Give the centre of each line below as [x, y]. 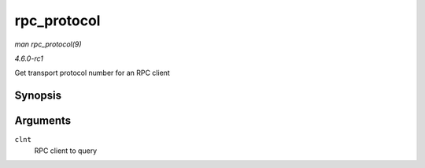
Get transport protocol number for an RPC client [92, 73]
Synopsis [38, 96]
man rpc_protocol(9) [48, 44]
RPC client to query [66, 151]
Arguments [43, 121]
